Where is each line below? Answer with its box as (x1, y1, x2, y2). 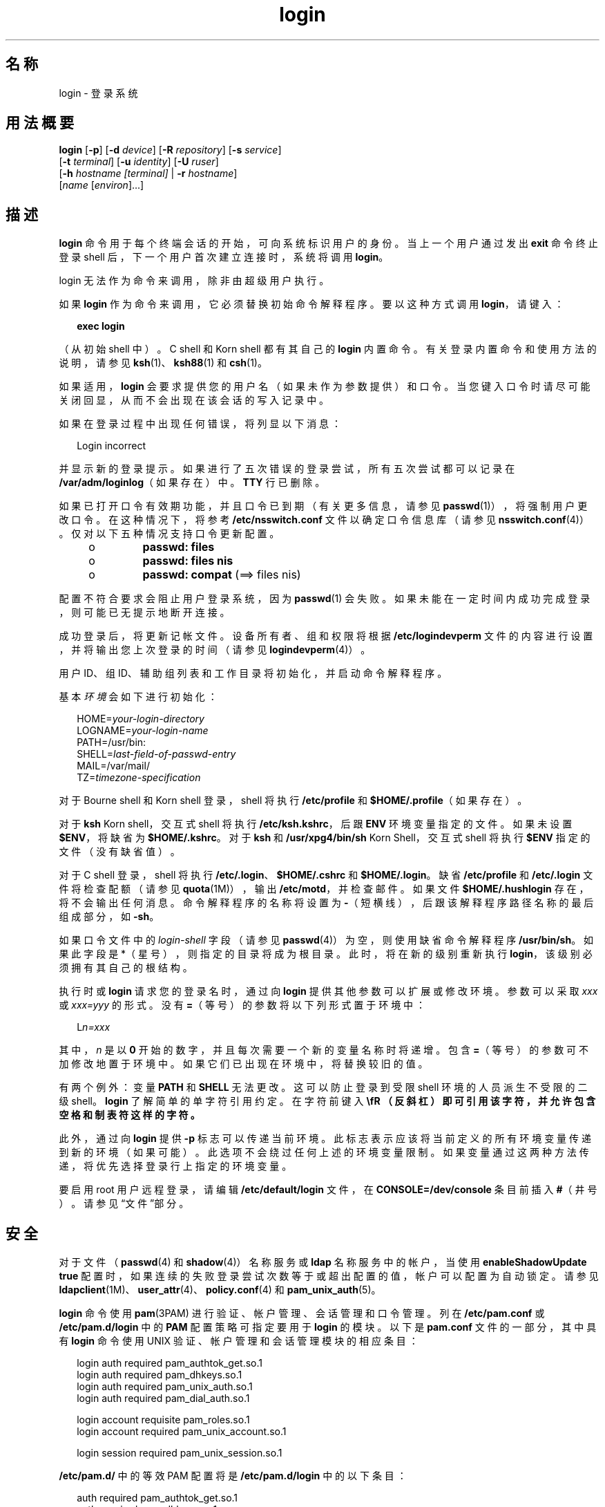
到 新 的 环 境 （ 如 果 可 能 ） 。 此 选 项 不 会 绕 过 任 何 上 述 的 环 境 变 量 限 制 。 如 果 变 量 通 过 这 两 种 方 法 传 (59, 1146, 589, 1159)
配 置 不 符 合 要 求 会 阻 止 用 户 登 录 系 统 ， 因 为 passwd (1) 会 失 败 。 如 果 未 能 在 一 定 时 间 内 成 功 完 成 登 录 (59, 592, 590, 605)
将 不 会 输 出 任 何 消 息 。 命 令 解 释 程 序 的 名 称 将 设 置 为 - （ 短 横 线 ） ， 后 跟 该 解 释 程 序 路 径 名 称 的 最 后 (59, 897, 594, 909)
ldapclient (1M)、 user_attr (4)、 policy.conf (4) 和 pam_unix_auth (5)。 (59, 1284, 381, 1296)
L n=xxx (77, 1021, 111, 1033)
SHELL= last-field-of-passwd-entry (77, 748, 236, 760)
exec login (77, 320, 125, 333)
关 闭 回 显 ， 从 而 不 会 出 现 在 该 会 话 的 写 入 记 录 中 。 (59, 394, 329, 406)
